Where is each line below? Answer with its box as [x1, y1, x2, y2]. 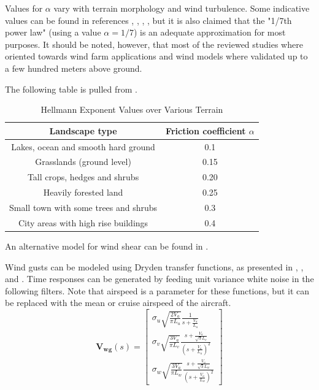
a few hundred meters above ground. [5, 61, 142, 74]
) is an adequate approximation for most [133, 26, 286, 39]
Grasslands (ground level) [35, 155, 131, 168]
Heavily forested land [43, 186, 123, 199]
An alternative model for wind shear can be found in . [5, 239, 209, 252]
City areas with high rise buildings [18, 216, 148, 229]
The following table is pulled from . [5, 82, 137, 95]
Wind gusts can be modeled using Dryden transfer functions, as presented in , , [5, 260, 304, 273]
